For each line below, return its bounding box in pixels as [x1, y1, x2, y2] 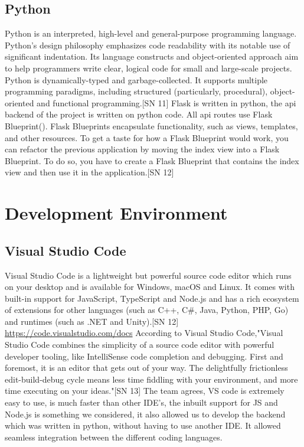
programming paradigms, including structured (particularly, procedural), [5, 85, 268, 97]
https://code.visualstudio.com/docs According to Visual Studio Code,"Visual [5, 327, 283, 339]
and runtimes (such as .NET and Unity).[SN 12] [5, 315, 179, 327]
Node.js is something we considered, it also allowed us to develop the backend [5, 407, 286, 420]
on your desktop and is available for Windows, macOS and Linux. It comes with [5, 280, 295, 293]
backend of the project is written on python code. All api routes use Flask [5, 108, 273, 120]
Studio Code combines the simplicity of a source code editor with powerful [5, 338, 274, 351]
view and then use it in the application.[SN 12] [5, 166, 174, 178]
